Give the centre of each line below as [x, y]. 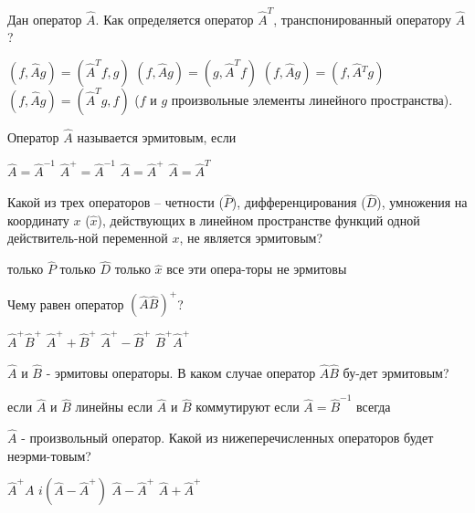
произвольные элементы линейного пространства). [312, 99]
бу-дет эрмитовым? [396, 372]
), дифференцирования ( [299, 202]
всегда [374, 407]
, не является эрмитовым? [251, 238]
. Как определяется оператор [174, 19]
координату [38, 220]
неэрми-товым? [49, 455]
